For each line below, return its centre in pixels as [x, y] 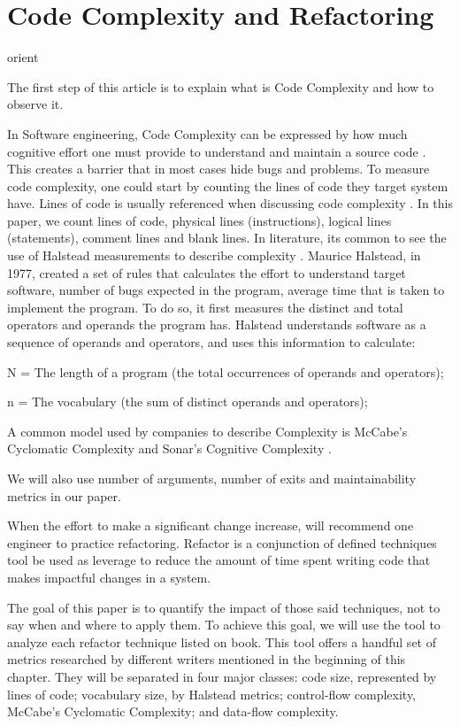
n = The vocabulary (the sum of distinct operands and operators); [188, 402]
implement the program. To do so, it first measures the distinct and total [205, 307]
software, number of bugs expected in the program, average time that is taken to [226, 290]
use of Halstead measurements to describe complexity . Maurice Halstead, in [214, 255]
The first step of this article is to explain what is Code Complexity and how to [221, 86]
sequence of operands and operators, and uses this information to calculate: [211, 342]
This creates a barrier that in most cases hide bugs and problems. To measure [218, 169]
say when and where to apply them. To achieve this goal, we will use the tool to [224, 625]
